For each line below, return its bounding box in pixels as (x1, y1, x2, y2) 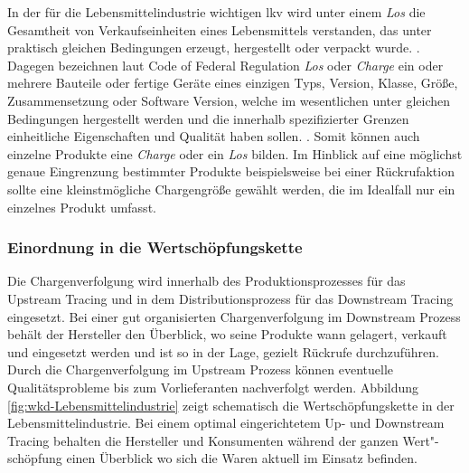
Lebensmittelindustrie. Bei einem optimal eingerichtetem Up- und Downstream (7, 413, 445, 432)
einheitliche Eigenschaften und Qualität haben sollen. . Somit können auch (7, 127, 420, 146)
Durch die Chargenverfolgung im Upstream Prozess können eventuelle (7, 360, 394, 379)
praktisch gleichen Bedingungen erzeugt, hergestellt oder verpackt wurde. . (7, 38, 420, 57)
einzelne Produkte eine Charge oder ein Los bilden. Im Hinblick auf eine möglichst (7, 144, 463, 163)
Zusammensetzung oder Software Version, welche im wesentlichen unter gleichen (7, 90, 451, 109)
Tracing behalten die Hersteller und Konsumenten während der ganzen (7, 430, 399, 449)
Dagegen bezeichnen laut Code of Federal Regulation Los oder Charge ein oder (7, 55, 444, 74)
